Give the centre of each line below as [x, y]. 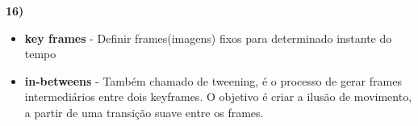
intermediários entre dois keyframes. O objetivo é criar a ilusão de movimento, [218, 97]
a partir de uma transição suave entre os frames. [144, 112]
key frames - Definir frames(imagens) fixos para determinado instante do [208, 38]
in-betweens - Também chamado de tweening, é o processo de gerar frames [213, 80]
